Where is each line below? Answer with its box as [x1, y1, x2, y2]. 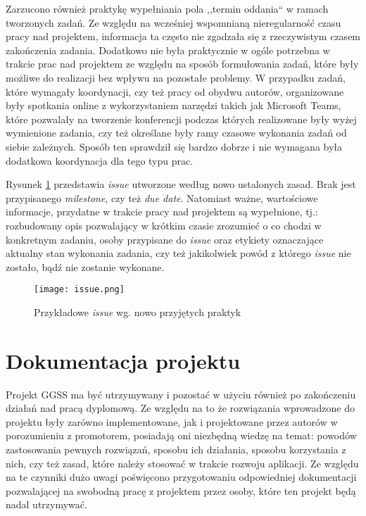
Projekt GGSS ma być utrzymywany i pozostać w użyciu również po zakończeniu [6, 386, 356, 401]
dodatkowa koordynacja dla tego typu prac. [6, 153, 194, 168]
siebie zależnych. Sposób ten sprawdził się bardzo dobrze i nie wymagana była [6, 139, 343, 153]
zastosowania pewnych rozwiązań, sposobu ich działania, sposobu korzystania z [6, 442, 346, 457]
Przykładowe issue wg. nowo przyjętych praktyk [34, 304, 241, 319]
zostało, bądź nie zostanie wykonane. [6, 259, 165, 274]
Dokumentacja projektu [6, 346, 241, 375]
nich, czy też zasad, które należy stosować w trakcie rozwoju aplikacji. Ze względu [6, 455, 359, 470]
